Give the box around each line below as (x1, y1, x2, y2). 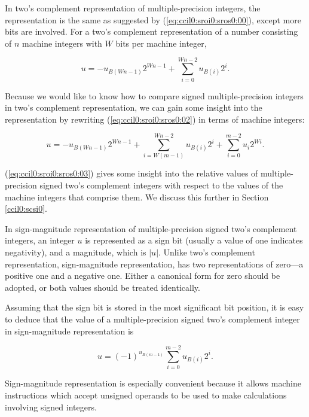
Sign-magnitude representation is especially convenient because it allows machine (5, 377, 301, 389)
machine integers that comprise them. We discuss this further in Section (5, 190, 269, 203)
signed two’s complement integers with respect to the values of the (39, 179, 283, 191)
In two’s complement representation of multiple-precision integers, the (5, 2, 261, 14)
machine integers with (22, 36, 102, 49)
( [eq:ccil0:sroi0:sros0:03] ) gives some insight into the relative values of (5, 167, 258, 179)
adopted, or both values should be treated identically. (5, 281, 200, 293)
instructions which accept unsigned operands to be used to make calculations (5, 388, 287, 401)
